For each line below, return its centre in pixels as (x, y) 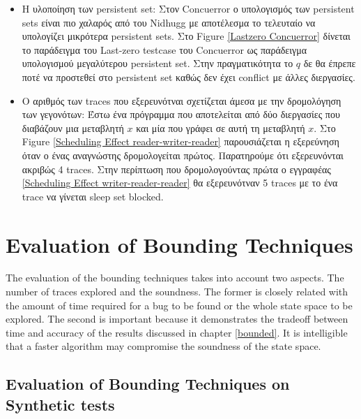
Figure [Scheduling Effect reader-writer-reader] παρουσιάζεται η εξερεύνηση (180, 141)
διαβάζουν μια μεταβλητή (73, 127)
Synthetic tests (60, 404)
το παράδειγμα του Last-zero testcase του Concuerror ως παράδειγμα (164, 49)
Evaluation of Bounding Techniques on (148, 384)
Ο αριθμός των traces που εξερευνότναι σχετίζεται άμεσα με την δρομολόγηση (182, 100)
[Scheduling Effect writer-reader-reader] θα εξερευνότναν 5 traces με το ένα (180, 183)
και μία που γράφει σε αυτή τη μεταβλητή (221, 127)
